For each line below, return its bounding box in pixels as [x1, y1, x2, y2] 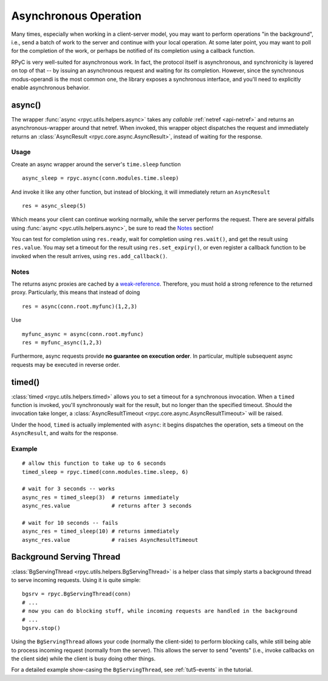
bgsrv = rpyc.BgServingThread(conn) [22, 590, 131, 598]
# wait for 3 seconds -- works [22, 485, 115, 492]
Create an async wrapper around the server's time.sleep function [11, 160, 181, 168]
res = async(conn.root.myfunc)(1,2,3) [22, 303, 138, 310]
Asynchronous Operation [11, 9, 142, 22]
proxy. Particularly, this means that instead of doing [11, 289, 140, 296]
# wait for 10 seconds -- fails [22, 519, 118, 526]
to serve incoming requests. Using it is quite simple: [11, 576, 141, 583]
